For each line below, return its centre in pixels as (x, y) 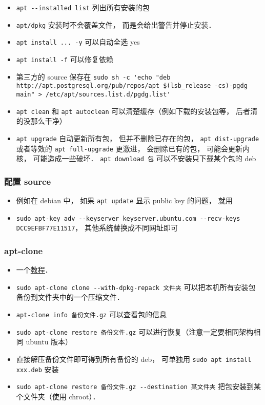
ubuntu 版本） (49, 342)
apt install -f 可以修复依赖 (65, 59)
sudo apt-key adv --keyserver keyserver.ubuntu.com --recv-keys (128, 218)
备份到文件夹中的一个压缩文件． (70, 297)
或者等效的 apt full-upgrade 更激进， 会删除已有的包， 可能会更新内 (133, 148)
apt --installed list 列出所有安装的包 (83, 7)
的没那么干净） (41, 121)
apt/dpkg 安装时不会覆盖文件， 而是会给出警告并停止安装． (116, 24)
